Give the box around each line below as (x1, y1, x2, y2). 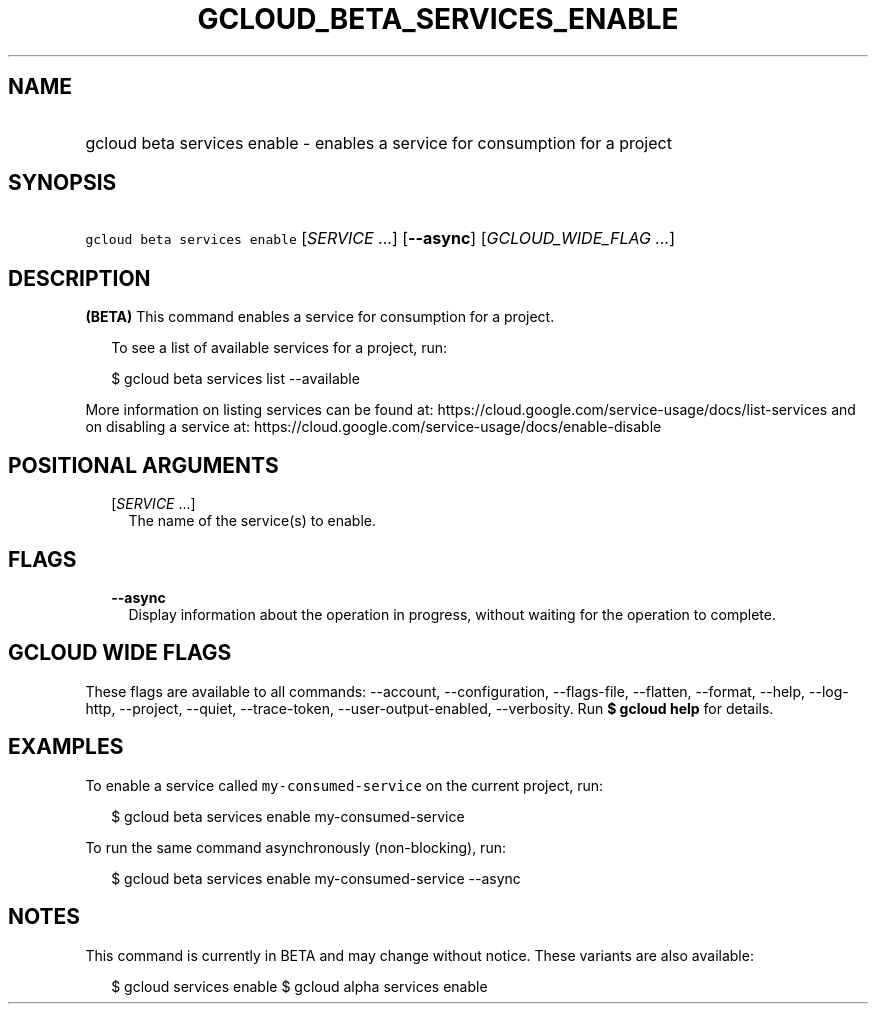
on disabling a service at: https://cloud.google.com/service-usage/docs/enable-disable (85, 418, 662, 436)
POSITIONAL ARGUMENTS (8, 452, 279, 478)
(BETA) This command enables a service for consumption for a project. (85, 308, 555, 326)
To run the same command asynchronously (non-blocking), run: (85, 838, 506, 856)
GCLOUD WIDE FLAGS (8, 640, 232, 666)
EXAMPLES (8, 734, 124, 760)
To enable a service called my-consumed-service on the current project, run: (85, 776, 604, 794)
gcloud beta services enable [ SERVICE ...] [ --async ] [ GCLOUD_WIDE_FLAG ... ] (85, 228, 676, 249)
